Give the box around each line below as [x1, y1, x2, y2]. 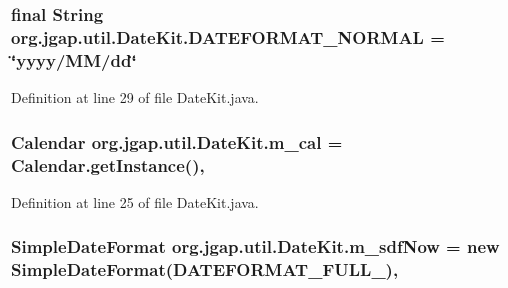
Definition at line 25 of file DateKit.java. [11, 191, 259, 212]
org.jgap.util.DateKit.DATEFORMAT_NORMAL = [11, 24, 445, 49]
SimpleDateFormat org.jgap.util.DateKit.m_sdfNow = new [11, 234, 500, 259]
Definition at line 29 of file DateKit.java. [11, 87, 259, 108]
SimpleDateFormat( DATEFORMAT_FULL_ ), [11, 257, 399, 282]
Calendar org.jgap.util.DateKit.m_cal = [11, 129, 343, 154]
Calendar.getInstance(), [11, 152, 205, 177]
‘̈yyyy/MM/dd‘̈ [11, 47, 137, 72]
